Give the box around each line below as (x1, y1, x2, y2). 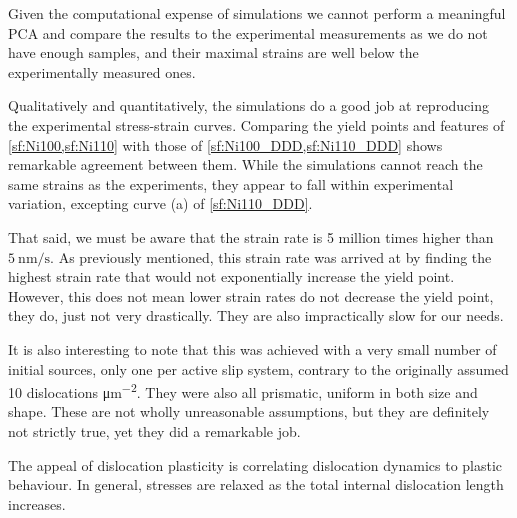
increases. (8, 493, 66, 514)
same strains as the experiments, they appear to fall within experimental (8, 173, 454, 194)
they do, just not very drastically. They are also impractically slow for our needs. (8, 305, 504, 326)
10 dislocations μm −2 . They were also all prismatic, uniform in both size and (8, 379, 478, 402)
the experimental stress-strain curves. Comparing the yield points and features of (8, 114, 505, 135)
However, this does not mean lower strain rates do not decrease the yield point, (8, 285, 494, 306)
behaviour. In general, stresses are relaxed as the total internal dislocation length (8, 474, 504, 495)
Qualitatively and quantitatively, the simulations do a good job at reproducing (8, 95, 489, 116)
